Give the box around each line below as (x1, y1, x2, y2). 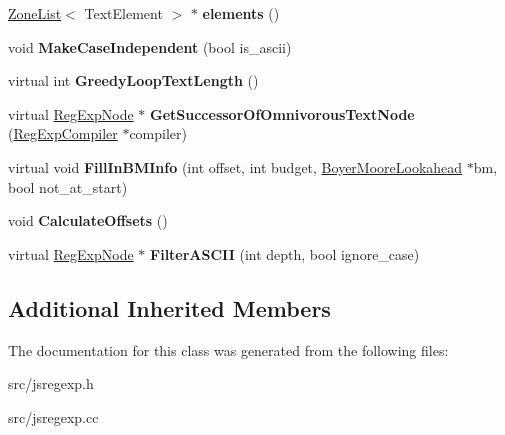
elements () (202, 3, 280, 23)
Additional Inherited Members (8, 292, 331, 323)
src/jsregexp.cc (8, 406, 99, 427)
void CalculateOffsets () (8, 210, 168, 231)
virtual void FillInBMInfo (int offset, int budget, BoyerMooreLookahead (8, 156, 463, 177)
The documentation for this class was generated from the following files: (8, 339, 449, 360)
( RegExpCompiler (8, 123, 118, 144)
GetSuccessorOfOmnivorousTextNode (150, 103, 415, 124)
